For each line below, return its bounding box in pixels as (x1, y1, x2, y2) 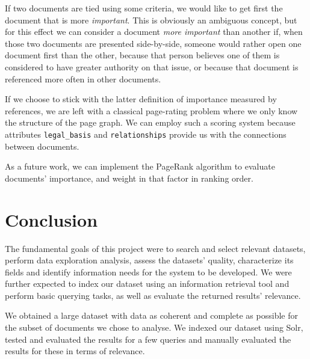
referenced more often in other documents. (5, 72, 161, 85)
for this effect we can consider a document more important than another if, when (5, 25, 303, 38)
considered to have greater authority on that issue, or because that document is (5, 60, 299, 73)
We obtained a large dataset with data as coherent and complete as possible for (5, 309, 298, 322)
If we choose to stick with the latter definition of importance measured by (5, 93, 277, 105)
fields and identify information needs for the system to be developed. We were (5, 265, 292, 278)
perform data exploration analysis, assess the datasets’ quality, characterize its (5, 254, 294, 266)
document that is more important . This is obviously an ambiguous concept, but (5, 13, 297, 26)
